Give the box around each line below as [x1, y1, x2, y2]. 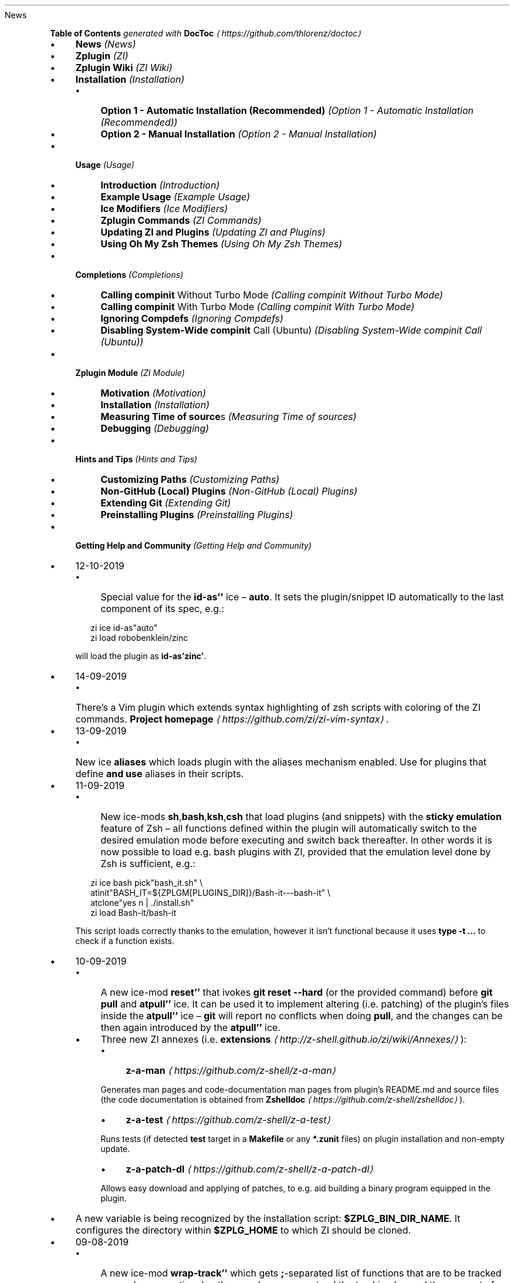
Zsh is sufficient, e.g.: [100, 858, 195, 869]
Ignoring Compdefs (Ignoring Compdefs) [100, 313, 283, 324]
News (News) [75, 38, 136, 50]
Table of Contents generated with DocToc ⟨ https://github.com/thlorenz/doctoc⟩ [50, 28, 361, 38]
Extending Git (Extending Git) [100, 497, 231, 509]
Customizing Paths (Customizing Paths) [100, 473, 280, 485]
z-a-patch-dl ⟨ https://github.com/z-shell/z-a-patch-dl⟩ [126, 1163, 373, 1175]
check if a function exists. [75, 936, 175, 946]
